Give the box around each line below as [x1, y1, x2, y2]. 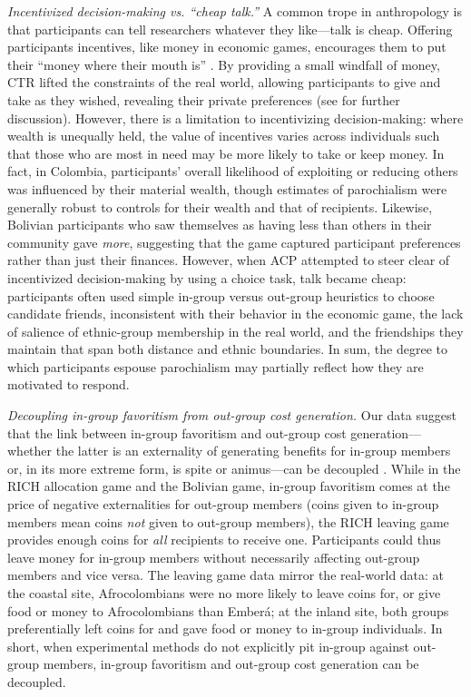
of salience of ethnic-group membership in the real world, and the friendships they [7, 321, 464, 340]
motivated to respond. [7, 375, 130, 394]
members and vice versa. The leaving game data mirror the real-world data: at [7, 565, 445, 584]
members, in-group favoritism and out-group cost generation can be [43, 654, 419, 673]
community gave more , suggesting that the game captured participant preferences [7, 232, 461, 251]
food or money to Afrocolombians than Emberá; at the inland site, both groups [7, 601, 449, 620]
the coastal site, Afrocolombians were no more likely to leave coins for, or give [7, 584, 441, 602]
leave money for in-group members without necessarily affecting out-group [7, 547, 420, 566]
